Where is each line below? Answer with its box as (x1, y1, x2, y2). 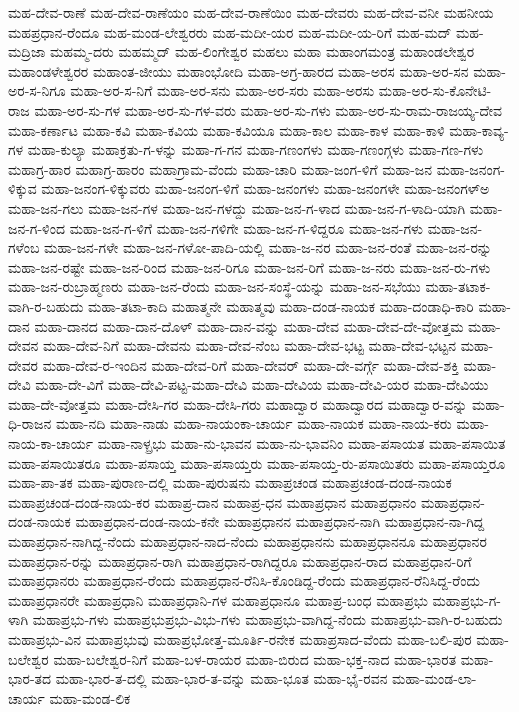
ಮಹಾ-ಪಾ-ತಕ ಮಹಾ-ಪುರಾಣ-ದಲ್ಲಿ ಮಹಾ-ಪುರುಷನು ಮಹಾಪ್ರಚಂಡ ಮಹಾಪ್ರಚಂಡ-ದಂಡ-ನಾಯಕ (8, 472, 452, 493)
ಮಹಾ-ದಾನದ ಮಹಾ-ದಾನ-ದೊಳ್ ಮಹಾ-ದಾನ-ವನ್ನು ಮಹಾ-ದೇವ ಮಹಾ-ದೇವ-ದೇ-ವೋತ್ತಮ (34, 315, 464, 336)
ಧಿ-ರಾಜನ (8, 413, 52, 434)
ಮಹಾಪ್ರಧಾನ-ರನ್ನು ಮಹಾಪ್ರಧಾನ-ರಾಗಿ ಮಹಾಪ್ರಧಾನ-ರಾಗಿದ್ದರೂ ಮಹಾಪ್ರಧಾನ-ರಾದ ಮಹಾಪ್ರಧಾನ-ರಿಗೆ (8, 550, 472, 571)
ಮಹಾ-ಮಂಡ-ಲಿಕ (49, 687, 131, 708)
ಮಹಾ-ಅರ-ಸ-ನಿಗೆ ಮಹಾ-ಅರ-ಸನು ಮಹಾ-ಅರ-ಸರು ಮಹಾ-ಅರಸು (70, 80, 375, 101)
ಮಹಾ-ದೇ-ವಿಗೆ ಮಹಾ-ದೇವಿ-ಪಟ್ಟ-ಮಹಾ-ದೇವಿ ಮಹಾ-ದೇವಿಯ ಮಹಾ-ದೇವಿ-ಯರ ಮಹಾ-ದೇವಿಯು (35, 374, 489, 395)
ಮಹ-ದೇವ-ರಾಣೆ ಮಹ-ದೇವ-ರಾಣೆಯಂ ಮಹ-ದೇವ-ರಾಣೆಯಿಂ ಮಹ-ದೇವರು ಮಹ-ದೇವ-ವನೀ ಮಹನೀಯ (8, 2, 494, 22)
